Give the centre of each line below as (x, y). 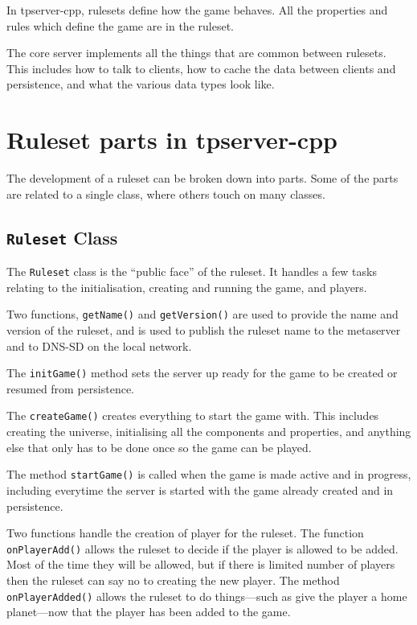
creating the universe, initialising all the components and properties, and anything (209, 432)
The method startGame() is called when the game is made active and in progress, (209, 474)
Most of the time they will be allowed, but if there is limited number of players (201, 564)
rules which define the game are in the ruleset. (120, 25)
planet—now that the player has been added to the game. (149, 612)
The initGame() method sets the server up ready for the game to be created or (202, 373)
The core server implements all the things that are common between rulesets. (196, 53)
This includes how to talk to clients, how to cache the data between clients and (201, 68)
